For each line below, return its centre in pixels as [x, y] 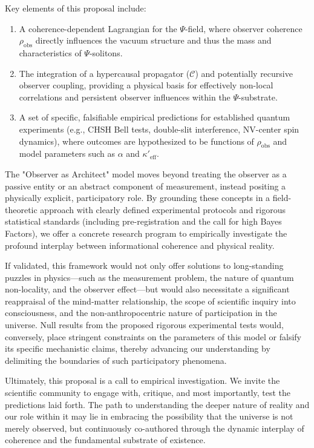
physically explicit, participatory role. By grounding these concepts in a [138, 198]
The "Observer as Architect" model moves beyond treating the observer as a [146, 173]
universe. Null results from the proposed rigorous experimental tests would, [144, 325]
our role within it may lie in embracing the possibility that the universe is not [149, 416]
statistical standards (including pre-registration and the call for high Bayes [143, 221]
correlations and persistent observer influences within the [125, 97]
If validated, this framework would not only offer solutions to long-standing [144, 265]
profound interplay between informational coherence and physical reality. [140, 245]
